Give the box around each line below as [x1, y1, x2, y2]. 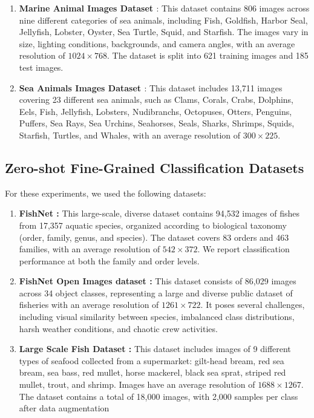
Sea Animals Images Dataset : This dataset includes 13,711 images [19, 81, 283, 94]
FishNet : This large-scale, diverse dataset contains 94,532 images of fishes [19, 207, 300, 220]
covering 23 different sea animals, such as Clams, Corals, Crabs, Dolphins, [19, 93, 294, 106]
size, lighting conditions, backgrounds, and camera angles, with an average [19, 37, 295, 50]
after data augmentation [19, 402, 110, 414]
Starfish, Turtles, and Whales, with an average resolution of [19, 128, 241, 141]
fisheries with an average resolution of [19, 298, 159, 311]
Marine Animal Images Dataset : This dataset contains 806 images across [19, 2, 310, 14]
